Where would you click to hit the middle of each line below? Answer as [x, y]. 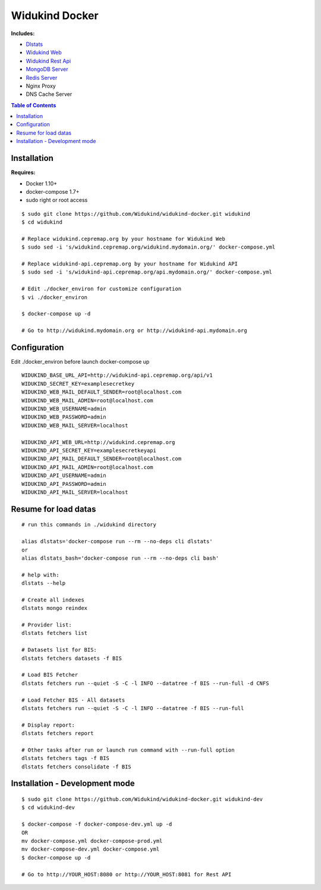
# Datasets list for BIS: [59, 650]
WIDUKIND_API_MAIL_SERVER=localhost [75, 492]
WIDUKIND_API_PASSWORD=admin [64, 484]
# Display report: [48, 725]
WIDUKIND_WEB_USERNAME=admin [64, 409]
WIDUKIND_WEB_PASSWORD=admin [64, 417]
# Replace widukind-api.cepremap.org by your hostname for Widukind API [130, 264]
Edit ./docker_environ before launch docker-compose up [80, 362]
